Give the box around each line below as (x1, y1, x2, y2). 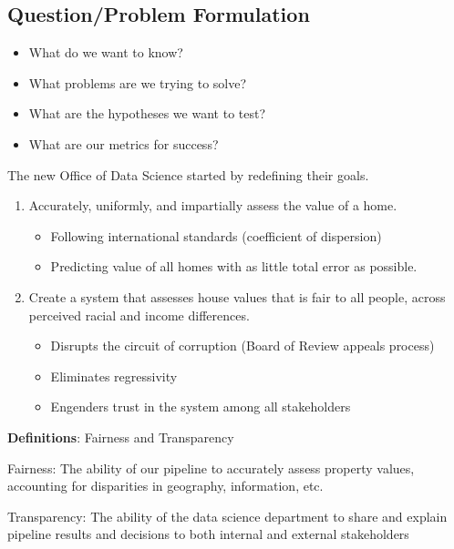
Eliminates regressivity (50, 366, 178, 385)
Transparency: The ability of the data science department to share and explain (7, 506, 448, 525)
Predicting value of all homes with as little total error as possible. (50, 257, 418, 276)
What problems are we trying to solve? (28, 73, 247, 92)
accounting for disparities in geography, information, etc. (7, 476, 324, 495)
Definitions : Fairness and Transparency (7, 427, 234, 446)
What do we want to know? (28, 43, 183, 62)
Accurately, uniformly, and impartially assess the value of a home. (28, 196, 397, 215)
